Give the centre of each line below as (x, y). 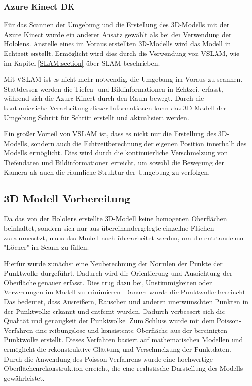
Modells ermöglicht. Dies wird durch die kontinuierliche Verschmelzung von (116, 153)
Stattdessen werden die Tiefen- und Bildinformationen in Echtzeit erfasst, (114, 88)
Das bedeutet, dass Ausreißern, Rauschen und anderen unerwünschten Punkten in (126, 302)
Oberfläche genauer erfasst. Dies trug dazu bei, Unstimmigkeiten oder (108, 282)
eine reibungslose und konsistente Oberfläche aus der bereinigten (131, 330)
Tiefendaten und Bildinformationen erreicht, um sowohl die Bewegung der (114, 162)
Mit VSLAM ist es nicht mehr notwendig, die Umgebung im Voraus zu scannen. (123, 79)
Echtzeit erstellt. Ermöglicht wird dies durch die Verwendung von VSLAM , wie (122, 53)
